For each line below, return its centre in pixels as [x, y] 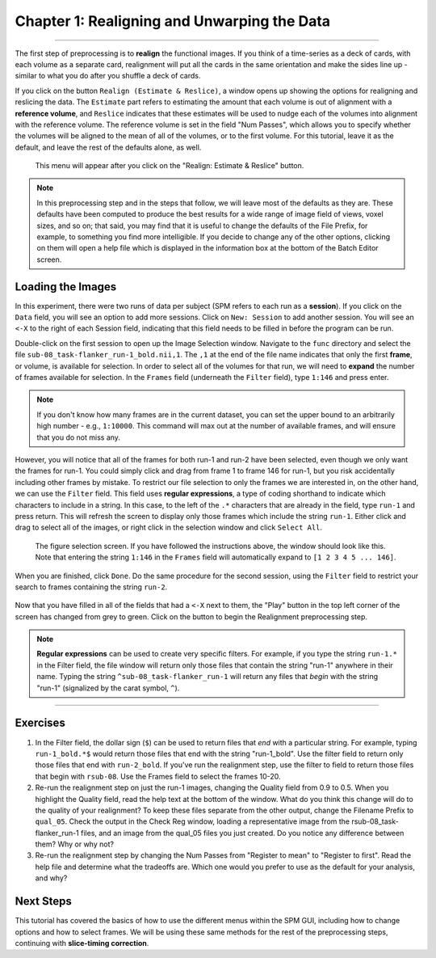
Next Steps [43, 901]
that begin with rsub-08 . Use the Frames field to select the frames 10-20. [158, 776]
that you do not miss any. [79, 437]
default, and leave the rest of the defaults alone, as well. [108, 147]
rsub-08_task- [375, 821]
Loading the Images [66, 287]
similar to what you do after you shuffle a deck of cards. [108, 76]
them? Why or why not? [75, 844]
